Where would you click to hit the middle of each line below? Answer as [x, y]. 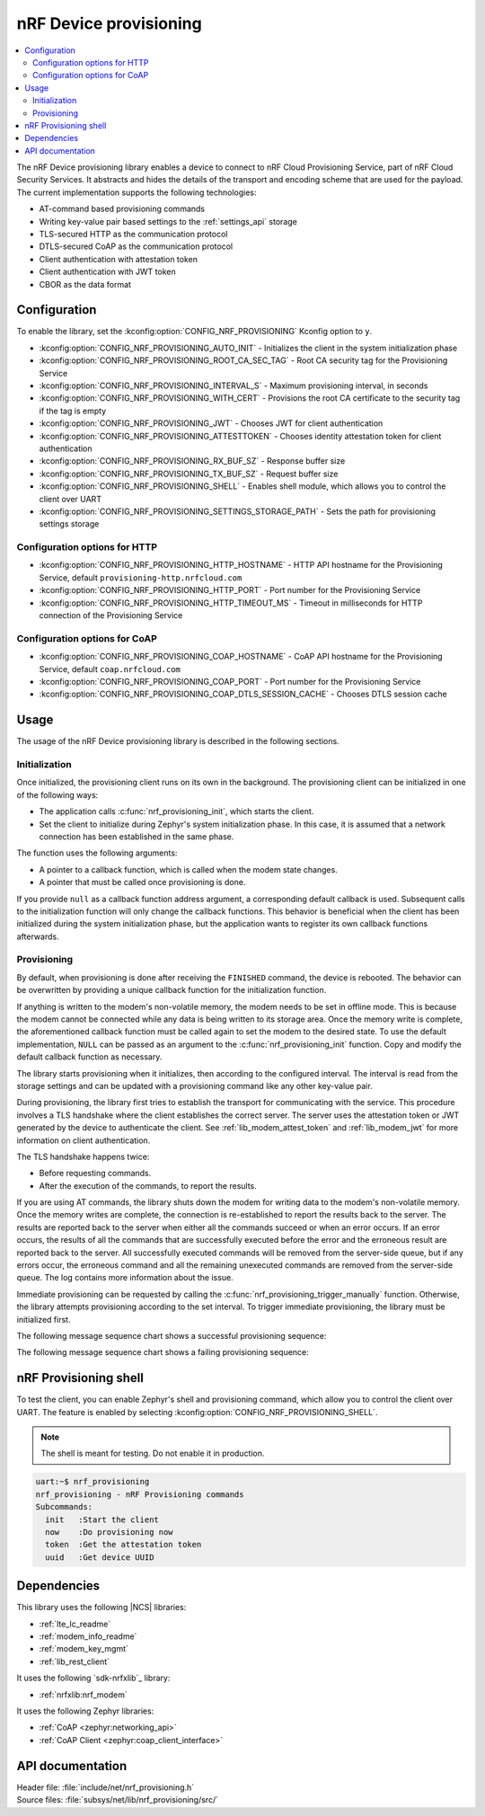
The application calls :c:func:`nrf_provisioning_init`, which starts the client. [176, 811]
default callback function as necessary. [89, 1057]
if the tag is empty [73, 411]
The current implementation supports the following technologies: [137, 192]
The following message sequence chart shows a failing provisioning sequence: [163, 1352]
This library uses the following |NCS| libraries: [101, 1608]
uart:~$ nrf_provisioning [93, 1482]
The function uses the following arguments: [97, 853]
